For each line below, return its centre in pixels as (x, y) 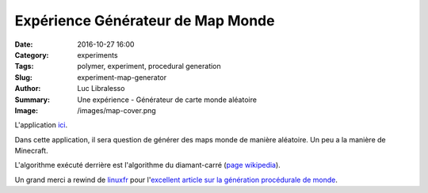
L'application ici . (41, 125)
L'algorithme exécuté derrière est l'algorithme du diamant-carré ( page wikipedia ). (147, 165)
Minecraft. (31, 151)
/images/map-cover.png (117, 110)
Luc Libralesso (101, 89)
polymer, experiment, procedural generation (149, 66)
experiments (97, 55)
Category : (32, 55)
